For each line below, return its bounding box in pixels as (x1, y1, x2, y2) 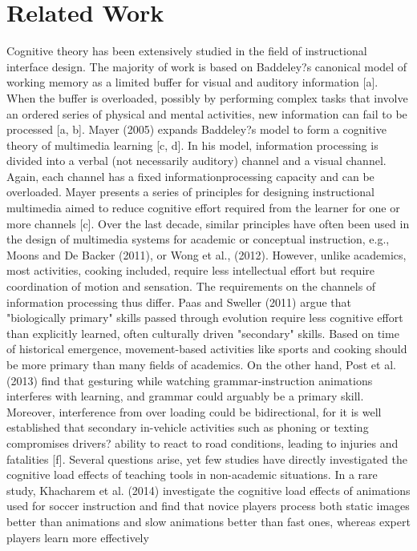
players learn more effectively (6, 529, 149, 545)
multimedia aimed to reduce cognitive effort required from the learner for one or (6, 199, 400, 216)
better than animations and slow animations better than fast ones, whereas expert (6, 513, 411, 529)
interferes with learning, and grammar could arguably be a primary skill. (6, 388, 364, 404)
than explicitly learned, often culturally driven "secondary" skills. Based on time (6, 324, 399, 341)
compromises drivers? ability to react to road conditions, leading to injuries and (6, 434, 399, 451)
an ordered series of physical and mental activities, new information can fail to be (6, 105, 407, 122)
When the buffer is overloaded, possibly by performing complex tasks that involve (6, 89, 408, 106)
